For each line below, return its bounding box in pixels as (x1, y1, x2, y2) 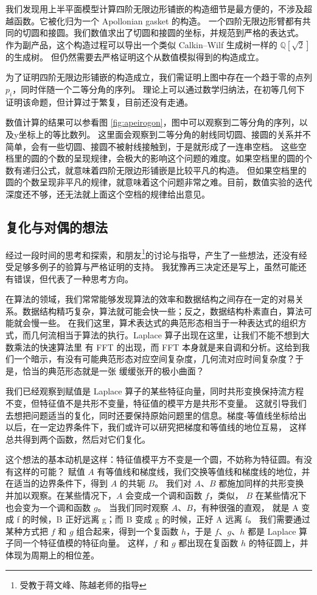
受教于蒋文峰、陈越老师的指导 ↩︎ (19, 578, 147, 591)
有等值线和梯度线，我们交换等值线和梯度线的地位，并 (97, 465, 310, 477)
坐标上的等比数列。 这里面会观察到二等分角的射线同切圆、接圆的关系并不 (18, 127, 312, 140)
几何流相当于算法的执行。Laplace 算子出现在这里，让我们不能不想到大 (30, 328, 310, 341)
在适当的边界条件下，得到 (5, 477, 108, 490)
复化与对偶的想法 (5, 217, 108, 236)
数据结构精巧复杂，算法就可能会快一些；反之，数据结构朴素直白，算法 (22, 304, 304, 317)
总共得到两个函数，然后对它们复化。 (5, 432, 150, 445)
